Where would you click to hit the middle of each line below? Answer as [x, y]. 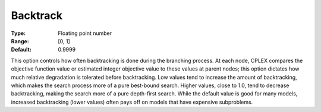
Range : [20, 41]
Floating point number [85, 33]
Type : [18, 33]
